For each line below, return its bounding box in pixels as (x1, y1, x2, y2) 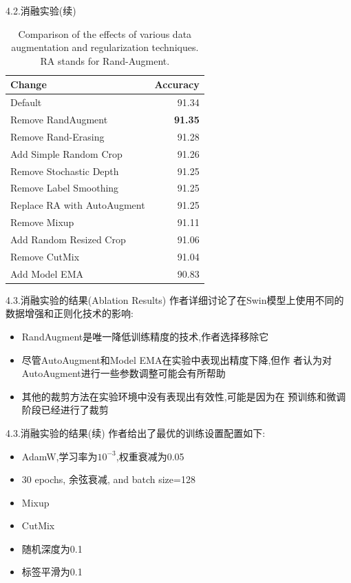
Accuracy (154, 77, 200, 92)
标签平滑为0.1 (21, 564, 83, 579)
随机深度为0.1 (21, 541, 83, 555)
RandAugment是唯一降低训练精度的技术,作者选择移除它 (21, 329, 269, 343)
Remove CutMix (10, 249, 80, 263)
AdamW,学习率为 (21, 449, 98, 463)
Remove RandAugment (10, 112, 108, 127)
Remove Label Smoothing (10, 181, 119, 195)
